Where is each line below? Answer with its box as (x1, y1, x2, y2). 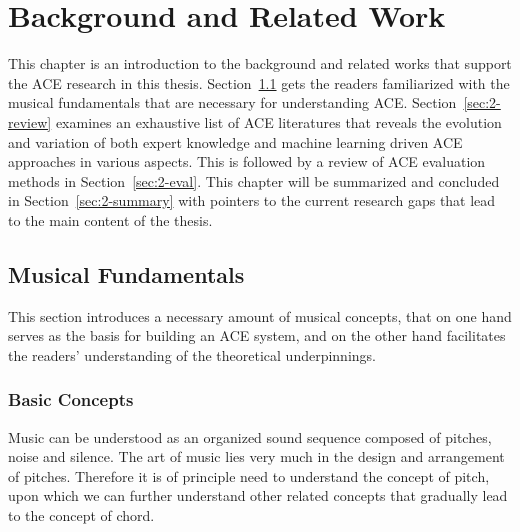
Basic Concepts (8, 387, 134, 412)
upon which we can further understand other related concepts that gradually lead (8, 485, 508, 506)
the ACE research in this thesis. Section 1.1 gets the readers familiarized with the (8, 72, 510, 93)
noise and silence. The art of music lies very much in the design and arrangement (8, 446, 505, 467)
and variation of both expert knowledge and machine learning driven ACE (8, 131, 463, 152)
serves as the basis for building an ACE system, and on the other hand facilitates (8, 325, 506, 346)
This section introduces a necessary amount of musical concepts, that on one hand (8, 305, 512, 326)
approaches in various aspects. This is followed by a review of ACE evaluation (8, 151, 486, 172)
